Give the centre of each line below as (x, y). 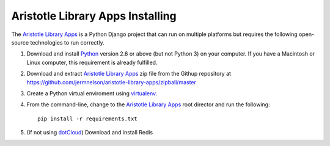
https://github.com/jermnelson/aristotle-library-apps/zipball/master (112, 82)
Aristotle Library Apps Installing (94, 16)
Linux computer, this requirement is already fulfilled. (92, 62)
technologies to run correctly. (67, 42)
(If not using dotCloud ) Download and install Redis (90, 133)
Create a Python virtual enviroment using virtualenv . (92, 93)
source (20, 42)
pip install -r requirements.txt (87, 119)
